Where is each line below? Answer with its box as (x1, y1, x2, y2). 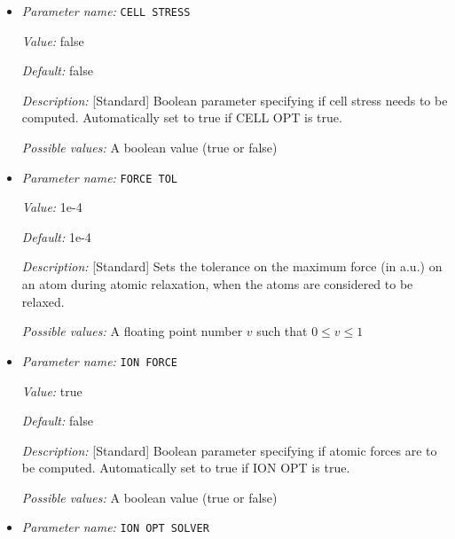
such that (256, 322, 308, 340)
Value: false (21, 31, 84, 50)
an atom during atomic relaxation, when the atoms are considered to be (21, 275, 413, 293)
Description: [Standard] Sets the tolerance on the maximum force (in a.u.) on (21, 257, 443, 276)
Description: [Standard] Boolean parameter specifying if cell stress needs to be (21, 90, 448, 109)
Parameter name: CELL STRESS (21, 2, 191, 20)
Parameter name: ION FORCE (21, 351, 178, 370)
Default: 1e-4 (21, 227, 91, 246)
